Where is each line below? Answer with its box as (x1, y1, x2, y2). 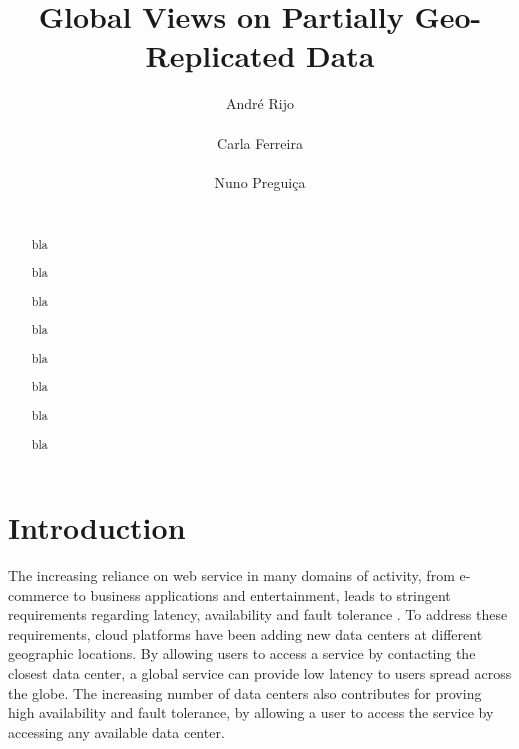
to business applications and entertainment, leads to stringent (73, 584, 451, 605)
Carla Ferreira (217, 132, 303, 153)
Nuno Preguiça (214, 171, 306, 192)
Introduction (8, 507, 186, 548)
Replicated (145, 35, 296, 76)
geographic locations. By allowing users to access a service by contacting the (8, 643, 476, 664)
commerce (8, 584, 69, 605)
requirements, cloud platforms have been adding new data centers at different (8, 623, 483, 644)
